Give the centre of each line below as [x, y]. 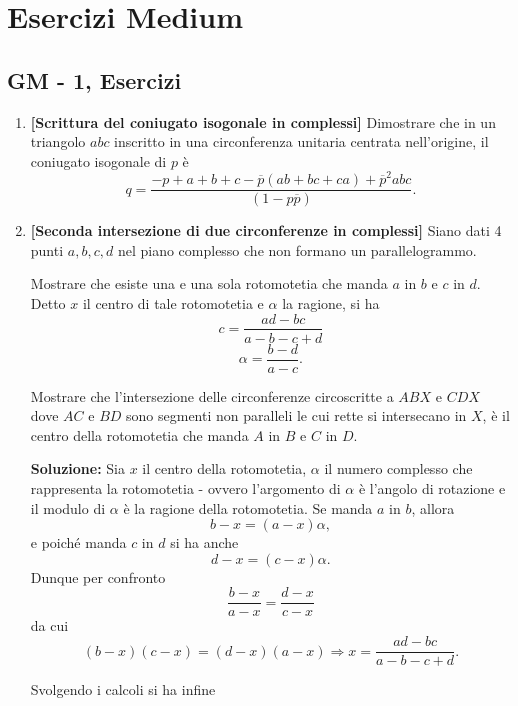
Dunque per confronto [98, 576]
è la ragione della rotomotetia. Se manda [248, 507]
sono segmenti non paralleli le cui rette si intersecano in [296, 415]
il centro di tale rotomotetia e [173, 302]
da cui [49, 625]
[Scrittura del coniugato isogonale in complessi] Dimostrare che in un [263, 121]
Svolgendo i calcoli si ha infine [123, 689]
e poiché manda [78, 542]
